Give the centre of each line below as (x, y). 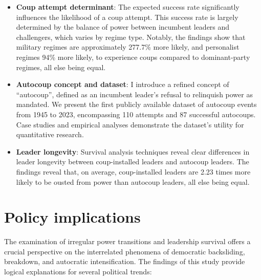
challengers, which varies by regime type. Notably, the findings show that (131, 37)
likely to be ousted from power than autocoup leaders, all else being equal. (133, 181)
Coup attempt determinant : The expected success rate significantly (128, 7)
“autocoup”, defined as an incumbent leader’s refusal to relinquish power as (134, 94)
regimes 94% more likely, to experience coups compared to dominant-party (133, 57)
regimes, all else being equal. (61, 67)
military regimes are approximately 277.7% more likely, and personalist (128, 47)
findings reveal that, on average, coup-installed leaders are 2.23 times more (133, 171)
